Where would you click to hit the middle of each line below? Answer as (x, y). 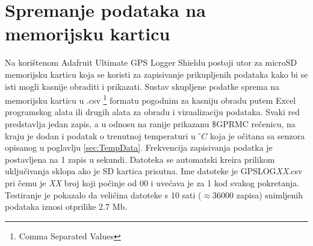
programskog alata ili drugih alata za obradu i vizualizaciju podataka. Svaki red (152, 112)
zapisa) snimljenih (269, 194)
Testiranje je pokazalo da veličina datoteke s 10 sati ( (103, 194)
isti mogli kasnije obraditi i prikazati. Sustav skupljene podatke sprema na (142, 86)
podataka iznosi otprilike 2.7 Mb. (66, 207)
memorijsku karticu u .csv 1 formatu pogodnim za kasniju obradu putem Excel (150, 99)
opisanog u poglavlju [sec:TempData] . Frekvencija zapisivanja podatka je (139, 147)
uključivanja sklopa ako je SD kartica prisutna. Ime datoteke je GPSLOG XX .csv (154, 171)
